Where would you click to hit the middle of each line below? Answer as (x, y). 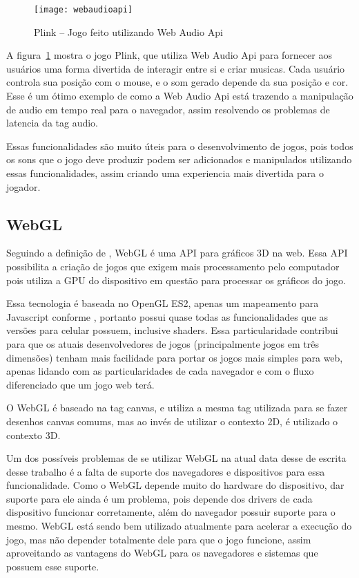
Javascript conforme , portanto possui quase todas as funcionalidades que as (167, 316)
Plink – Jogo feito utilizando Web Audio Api (128, 31)
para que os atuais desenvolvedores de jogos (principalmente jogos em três (163, 343)
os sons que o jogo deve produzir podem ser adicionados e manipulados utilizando (179, 159)
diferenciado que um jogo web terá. (80, 384)
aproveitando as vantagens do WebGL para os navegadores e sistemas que (162, 553)
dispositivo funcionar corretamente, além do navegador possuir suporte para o (171, 512)
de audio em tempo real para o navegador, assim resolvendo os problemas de (168, 109)
